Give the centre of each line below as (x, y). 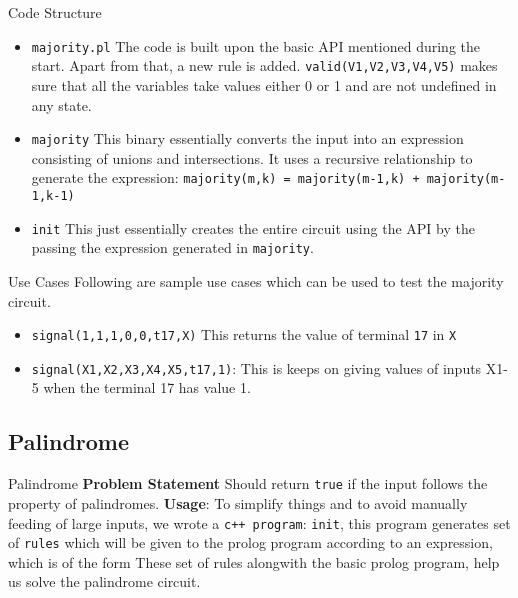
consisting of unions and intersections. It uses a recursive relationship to (252, 157)
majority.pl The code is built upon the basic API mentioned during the (256, 45)
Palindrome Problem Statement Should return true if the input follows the (248, 483)
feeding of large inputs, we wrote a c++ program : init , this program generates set (259, 522)
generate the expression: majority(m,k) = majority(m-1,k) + (225, 177)
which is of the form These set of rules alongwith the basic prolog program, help (254, 561)
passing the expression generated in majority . (172, 247)
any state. (61, 104)
